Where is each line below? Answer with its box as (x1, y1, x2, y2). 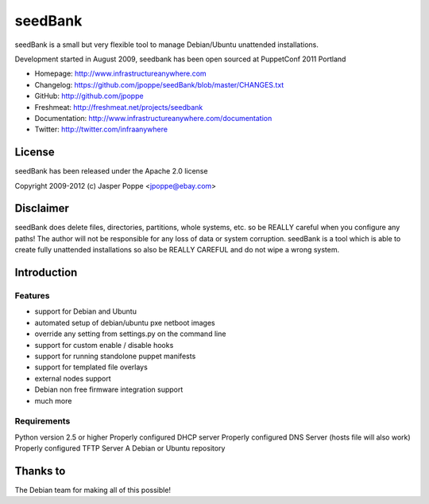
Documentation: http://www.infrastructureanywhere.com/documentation (34, 113, 272, 123)
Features (14, 291, 50, 302)
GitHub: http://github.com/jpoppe (34, 92, 144, 101)
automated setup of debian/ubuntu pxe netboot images (34, 318, 215, 327)
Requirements (14, 416, 71, 427)
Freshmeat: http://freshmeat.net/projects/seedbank (34, 102, 203, 111)
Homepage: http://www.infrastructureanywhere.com (34, 68, 207, 79)
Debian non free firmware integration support (34, 385, 184, 394)
